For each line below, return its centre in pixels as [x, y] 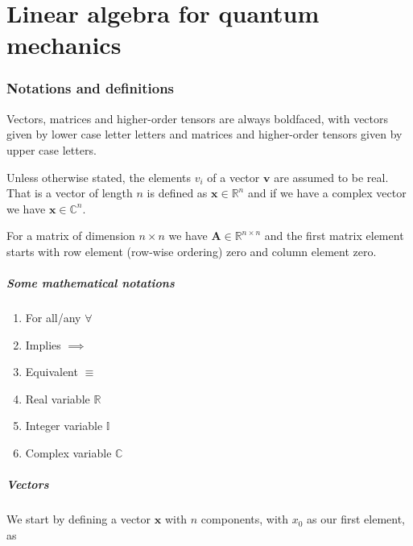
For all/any [53, 318]
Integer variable [64, 426]
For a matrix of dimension [71, 236]
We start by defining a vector [79, 519]
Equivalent [52, 372]
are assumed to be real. [331, 177]
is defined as [177, 193]
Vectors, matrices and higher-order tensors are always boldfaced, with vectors [198, 118]
